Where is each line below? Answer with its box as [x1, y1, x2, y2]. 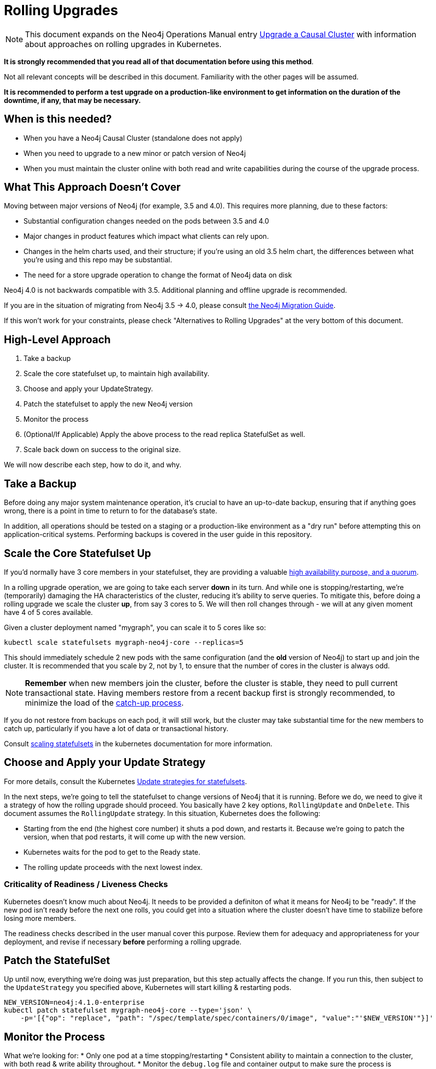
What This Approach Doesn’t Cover [4, 181, 181, 194]
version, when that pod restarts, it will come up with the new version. [24, 832, 246, 841]
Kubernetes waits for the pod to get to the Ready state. [24, 847, 200, 856]
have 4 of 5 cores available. [4, 608, 93, 616]
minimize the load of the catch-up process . [25, 697, 184, 708]
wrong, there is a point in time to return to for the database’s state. [4, 507, 218, 515]
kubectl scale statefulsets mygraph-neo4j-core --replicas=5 [4, 638, 243, 646]
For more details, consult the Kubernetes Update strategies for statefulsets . [4, 777, 247, 786]
